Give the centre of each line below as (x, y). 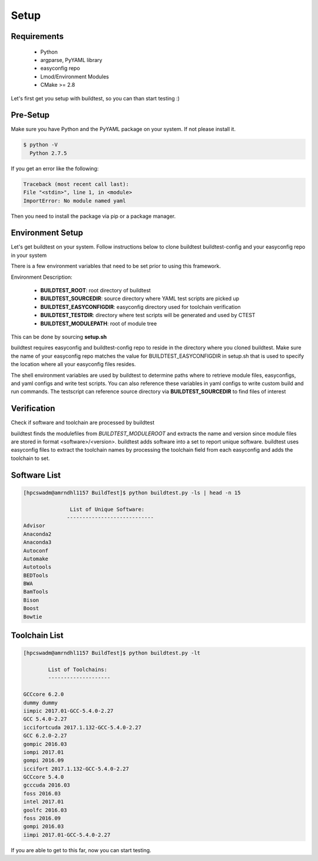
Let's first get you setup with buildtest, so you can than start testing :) (95, 98)
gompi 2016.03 (44, 826)
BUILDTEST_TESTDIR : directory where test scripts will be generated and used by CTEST (148, 315)
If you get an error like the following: (55, 168)
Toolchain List (37, 636)
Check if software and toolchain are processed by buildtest (83, 423)
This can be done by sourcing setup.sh (59, 337)
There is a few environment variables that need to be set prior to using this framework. (116, 266)
